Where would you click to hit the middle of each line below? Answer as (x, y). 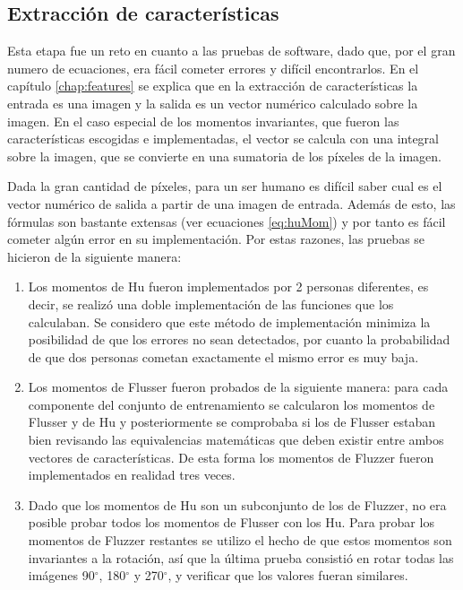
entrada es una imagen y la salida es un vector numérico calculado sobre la (213, 103)
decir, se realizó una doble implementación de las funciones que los (211, 304)
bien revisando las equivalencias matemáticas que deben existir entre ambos (236, 440)
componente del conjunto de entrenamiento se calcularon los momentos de (231, 404)
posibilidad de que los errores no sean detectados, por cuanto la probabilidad (239, 339)
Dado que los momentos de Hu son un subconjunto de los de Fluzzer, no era (237, 504)
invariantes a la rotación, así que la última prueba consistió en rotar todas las (241, 557)
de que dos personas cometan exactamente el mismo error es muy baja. (223, 356)
